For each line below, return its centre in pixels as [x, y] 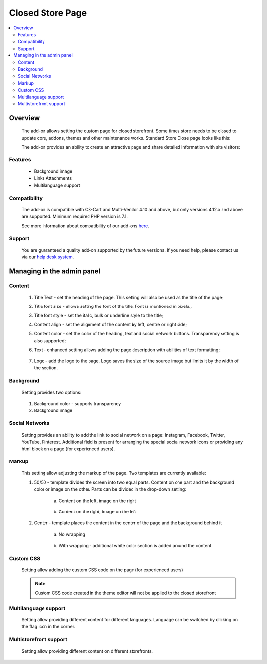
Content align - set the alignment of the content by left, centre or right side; [111, 324]
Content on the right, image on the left [97, 511]
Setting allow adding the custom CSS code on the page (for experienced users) [102, 570]
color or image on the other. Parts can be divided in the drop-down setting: [110, 489]
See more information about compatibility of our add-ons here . [85, 226]
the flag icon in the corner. [48, 627]
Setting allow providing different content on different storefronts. [87, 651]
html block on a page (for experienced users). [68, 449]
